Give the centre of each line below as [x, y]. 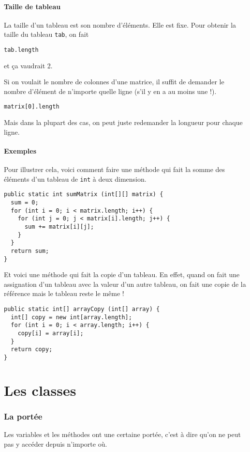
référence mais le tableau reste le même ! [64, 293]
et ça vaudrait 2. [28, 65]
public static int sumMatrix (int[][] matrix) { [84, 195]
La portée [23, 416]
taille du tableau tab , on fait [46, 34]
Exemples [20, 150]
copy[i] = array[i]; [51, 334]
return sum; [30, 251]
